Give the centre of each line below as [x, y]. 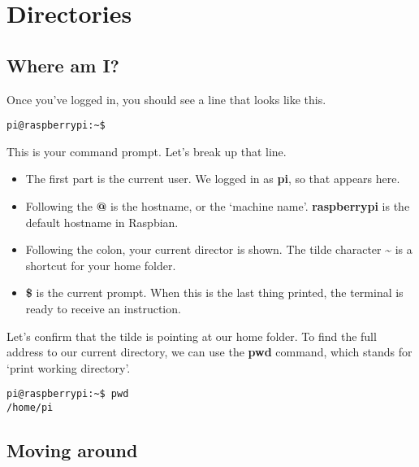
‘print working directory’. [69, 367]
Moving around [72, 450]
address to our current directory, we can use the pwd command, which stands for [209, 352]
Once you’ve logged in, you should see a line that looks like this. [166, 99]
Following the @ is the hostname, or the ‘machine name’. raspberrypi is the [218, 206]
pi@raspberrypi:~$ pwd [68, 394]
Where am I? [63, 65]
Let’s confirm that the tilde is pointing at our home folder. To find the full [192, 336]
